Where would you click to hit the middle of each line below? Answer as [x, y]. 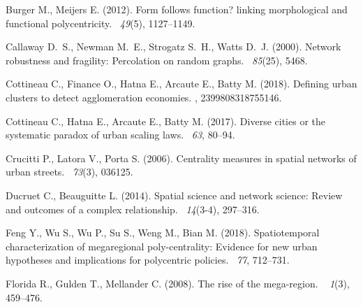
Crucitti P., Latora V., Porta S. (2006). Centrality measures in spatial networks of [181, 158]
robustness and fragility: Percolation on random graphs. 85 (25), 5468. [157, 60]
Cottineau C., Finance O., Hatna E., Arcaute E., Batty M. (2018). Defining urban [181, 84]
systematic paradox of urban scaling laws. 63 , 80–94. [120, 135]
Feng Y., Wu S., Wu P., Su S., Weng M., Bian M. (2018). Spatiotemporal [163, 233]
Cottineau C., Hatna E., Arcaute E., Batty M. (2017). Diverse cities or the [165, 121]
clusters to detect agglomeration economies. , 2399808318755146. [144, 97]
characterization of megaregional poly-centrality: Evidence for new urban [162, 246]
